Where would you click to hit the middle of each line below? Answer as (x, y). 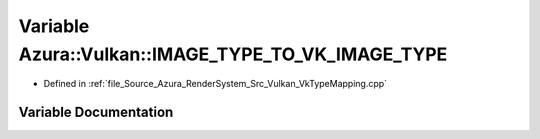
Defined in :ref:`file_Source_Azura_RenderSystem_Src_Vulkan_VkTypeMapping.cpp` (215, 84)
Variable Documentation (96, 112)
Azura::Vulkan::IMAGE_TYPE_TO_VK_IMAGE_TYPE (233, 54)
